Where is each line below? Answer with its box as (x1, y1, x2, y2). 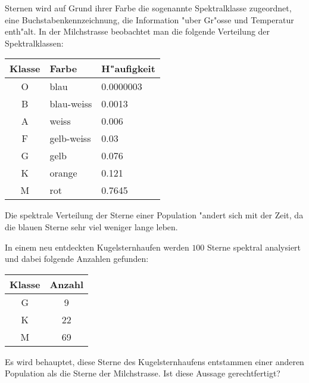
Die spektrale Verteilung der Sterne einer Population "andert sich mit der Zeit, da (5, 209, 304, 221)
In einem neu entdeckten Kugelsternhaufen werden (5, 240, 189, 253)
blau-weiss (49, 97, 92, 111)
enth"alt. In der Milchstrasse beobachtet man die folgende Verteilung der (5, 25, 270, 38)
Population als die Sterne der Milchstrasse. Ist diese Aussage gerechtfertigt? (5, 367, 280, 379)
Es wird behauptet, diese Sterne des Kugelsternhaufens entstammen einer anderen (5, 355, 304, 367)
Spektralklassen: (5, 36, 64, 49)
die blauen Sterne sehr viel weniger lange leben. (5, 220, 178, 233)
